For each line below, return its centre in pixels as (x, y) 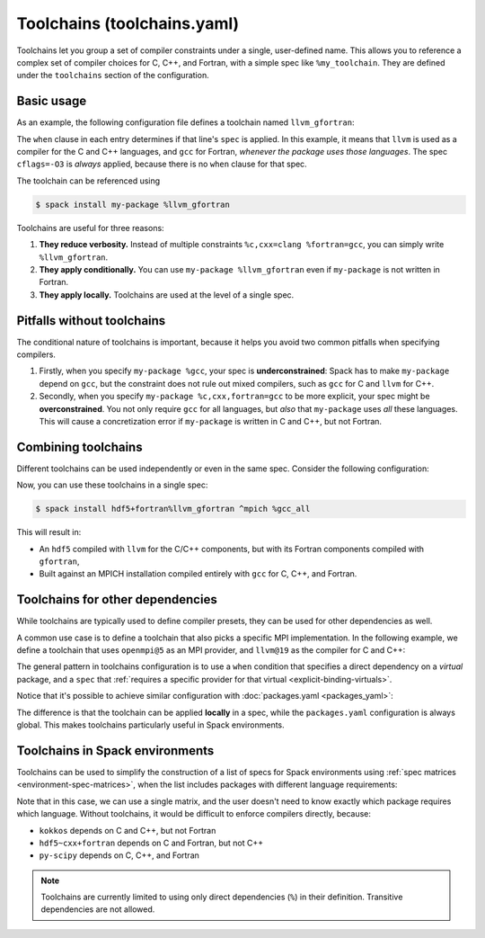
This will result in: (49, 532)
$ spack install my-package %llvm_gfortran (133, 204)
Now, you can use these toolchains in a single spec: (112, 485)
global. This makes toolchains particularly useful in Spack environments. (150, 725)
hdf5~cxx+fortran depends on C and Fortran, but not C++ (151, 843)
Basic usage (52, 101)
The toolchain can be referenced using (88, 181)
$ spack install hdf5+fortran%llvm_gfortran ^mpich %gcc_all (173, 509)
